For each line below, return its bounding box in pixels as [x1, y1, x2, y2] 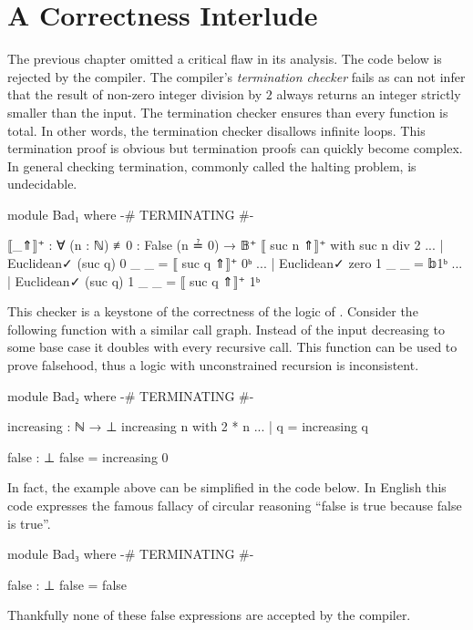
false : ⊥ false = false [7, 574, 128, 594]
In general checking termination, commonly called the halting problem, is [7, 156, 416, 175]
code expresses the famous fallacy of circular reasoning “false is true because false [7, 496, 462, 514]
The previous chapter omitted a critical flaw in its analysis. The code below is [7, 49, 442, 68]
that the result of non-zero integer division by [7, 85, 262, 104]
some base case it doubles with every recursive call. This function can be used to [7, 337, 458, 356]
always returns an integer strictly [276, 85, 461, 104]
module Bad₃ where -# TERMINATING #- [7, 544, 254, 563]
